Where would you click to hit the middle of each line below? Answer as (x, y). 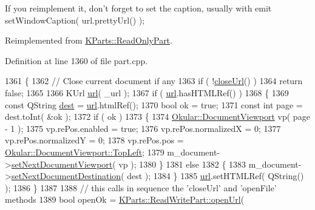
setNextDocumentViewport (62, 164)
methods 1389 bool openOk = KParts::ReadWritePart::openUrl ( (125, 199)
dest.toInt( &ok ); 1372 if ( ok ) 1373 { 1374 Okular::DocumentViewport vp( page (157, 116)
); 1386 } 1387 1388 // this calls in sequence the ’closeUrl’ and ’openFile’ (141, 187)
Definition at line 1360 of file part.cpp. (76, 60)
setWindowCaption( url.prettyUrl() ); (75, 20)
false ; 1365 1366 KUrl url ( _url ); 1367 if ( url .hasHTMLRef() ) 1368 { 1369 (147, 92)
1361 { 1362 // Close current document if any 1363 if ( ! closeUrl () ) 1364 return (154, 81)
